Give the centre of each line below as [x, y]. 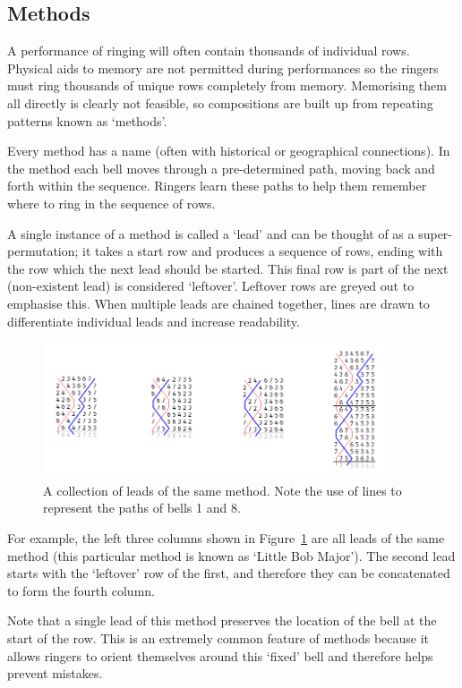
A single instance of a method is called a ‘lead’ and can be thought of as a [211, 233]
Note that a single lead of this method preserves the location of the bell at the [222, 620]
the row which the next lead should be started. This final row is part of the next [228, 268]
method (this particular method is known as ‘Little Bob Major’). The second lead [231, 555]
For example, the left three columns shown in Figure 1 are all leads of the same [226, 538]
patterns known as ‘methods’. [87, 120]
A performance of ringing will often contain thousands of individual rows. [209, 51]
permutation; [43, 251]
